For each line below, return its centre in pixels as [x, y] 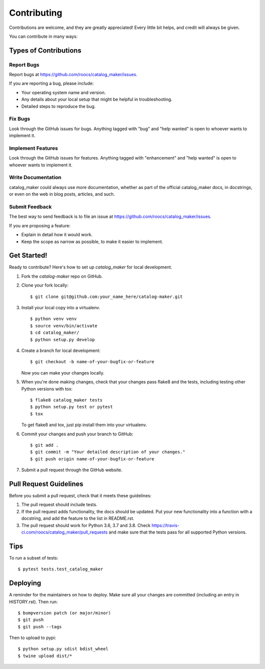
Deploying [25, 583]
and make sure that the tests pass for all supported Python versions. [178, 532]
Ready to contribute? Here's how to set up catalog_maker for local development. [91, 267]
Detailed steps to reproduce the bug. [58, 106]
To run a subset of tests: [34, 558]
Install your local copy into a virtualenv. [61, 308]
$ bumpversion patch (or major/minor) [65, 613]
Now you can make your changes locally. [63, 373]
